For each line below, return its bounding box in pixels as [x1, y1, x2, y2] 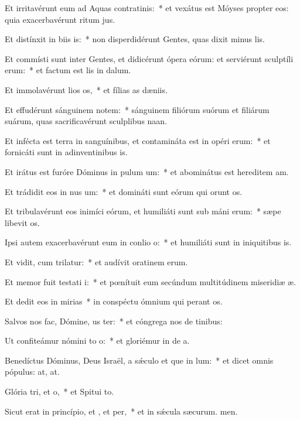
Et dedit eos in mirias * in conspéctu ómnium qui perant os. [5, 295, 223, 307]
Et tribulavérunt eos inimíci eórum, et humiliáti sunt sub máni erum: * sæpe [5, 205, 281, 217]
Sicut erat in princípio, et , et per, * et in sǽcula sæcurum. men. [5, 405, 238, 417]
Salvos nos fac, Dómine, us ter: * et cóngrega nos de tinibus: [5, 314, 223, 327]
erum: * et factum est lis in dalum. [5, 64, 131, 76]
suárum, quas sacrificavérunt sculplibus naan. [5, 115, 168, 127]
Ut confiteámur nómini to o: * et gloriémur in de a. [5, 334, 190, 347]
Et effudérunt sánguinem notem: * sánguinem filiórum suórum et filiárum [5, 103, 270, 115]
